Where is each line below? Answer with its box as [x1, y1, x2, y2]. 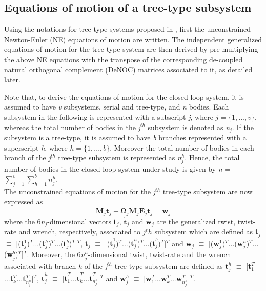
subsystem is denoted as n [148, 121, 230, 132]
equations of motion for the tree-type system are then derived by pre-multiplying [4, 44, 258, 54]
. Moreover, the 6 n [27, 249, 85, 260]
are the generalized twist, [156, 215, 236, 226]
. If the [232, 121, 254, 132]
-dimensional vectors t [47, 215, 117, 226]
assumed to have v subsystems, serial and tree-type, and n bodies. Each [4, 101, 229, 112]
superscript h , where [4, 142, 68, 153]
